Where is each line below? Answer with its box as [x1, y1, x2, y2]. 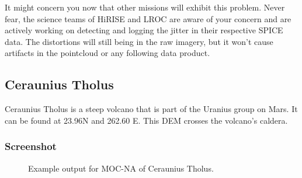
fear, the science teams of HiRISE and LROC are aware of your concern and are [5, 12, 291, 25]
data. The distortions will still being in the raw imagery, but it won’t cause [5, 35, 273, 47]
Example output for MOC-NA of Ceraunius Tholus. [28, 162, 214, 174]
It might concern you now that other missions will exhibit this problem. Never [5, 1, 285, 13]
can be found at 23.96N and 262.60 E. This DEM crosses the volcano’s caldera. [5, 114, 288, 126]
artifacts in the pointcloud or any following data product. [5, 47, 210, 59]
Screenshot [5, 139, 57, 153]
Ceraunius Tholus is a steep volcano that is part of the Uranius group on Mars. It [5, 103, 298, 115]
